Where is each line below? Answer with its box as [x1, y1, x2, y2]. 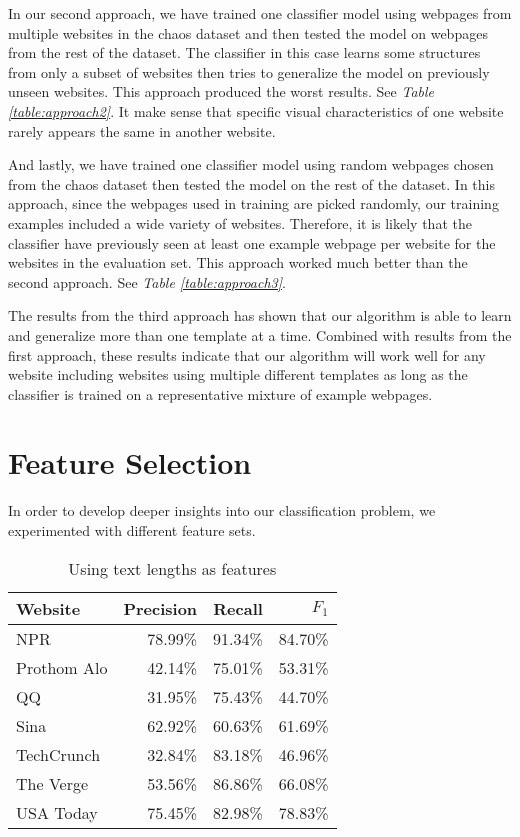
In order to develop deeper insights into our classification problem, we [8, 500, 436, 521]
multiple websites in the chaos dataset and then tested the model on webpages [8, 22, 488, 43]
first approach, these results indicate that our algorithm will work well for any [8, 344, 486, 365]
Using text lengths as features [68, 556, 277, 580]
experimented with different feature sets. [8, 520, 256, 540]
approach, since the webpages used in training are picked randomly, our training [8, 193, 499, 214]
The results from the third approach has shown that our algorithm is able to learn [8, 305, 512, 326]
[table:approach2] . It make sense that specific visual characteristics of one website [8, 100, 504, 121]
